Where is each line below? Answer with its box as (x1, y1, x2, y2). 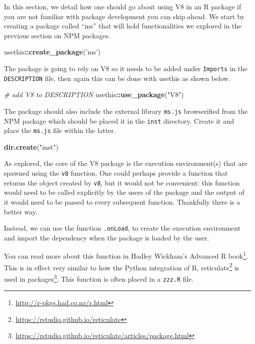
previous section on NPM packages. (4, 30, 111, 40)
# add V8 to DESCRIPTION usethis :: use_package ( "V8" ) (4, 89, 184, 100)
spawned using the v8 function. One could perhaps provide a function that (4, 168, 228, 178)
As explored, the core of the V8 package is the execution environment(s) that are (4, 158, 248, 168)
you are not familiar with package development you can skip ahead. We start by (4, 11, 245, 21)
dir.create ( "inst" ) (4, 141, 59, 152)
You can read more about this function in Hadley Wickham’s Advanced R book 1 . (4, 249, 248, 261)
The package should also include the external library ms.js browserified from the (4, 106, 248, 116)
